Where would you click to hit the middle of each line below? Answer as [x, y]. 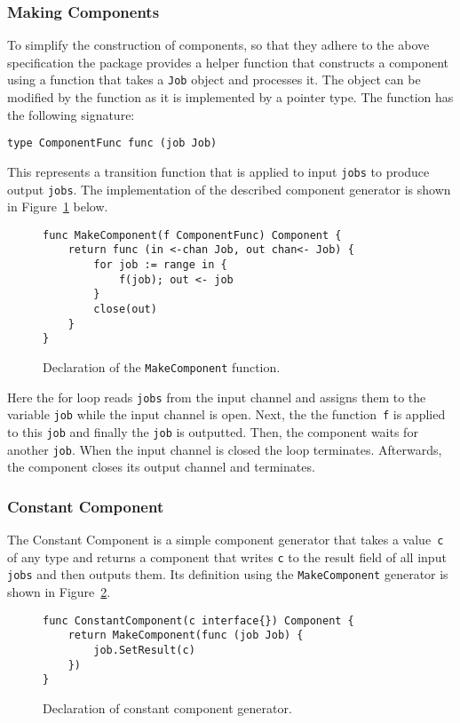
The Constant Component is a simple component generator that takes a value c [226, 540]
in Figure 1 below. [58, 207]
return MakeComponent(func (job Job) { [186, 636]
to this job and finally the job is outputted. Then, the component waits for [213, 432]
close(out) [125, 310]
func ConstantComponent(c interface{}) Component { [198, 620]
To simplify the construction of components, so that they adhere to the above [218, 45]
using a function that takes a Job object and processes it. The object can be [214, 79]
